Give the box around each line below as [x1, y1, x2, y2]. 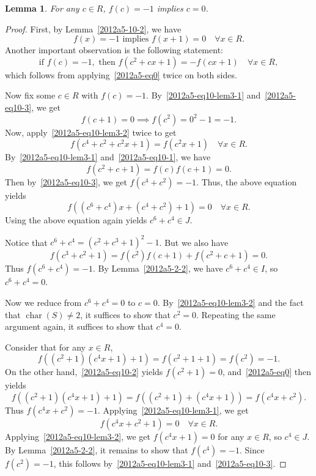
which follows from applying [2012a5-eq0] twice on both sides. [5, 68, 237, 81]
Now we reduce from [5, 296, 82, 309]
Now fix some [5, 89, 56, 102]
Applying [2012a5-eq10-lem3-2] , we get [5, 430, 150, 442]
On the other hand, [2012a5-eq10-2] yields [5, 365, 163, 378]
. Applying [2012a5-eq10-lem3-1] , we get [98, 404, 249, 416]
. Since [239, 444, 265, 456]
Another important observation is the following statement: [5, 43, 223, 56]
